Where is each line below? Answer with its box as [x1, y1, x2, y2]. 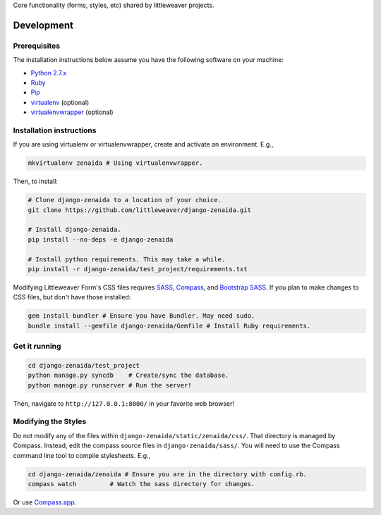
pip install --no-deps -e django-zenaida [28, 235, 174, 243]
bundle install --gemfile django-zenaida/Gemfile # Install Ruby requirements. [28, 321, 311, 330]
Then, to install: [13, 177, 58, 186]
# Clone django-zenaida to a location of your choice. [28, 196, 222, 204]
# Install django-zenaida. [28, 225, 121, 234]
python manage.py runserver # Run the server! [28, 381, 192, 389]
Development [13, 19, 74, 31]
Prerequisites [13, 41, 60, 51]
